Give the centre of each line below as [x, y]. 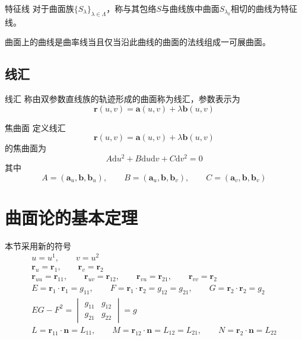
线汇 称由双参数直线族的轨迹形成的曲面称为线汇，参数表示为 [123, 99]
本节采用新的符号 [38, 245]
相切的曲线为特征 [264, 8]
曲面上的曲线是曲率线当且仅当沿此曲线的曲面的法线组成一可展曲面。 [138, 42]
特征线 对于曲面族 [39, 8]
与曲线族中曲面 [190, 8]
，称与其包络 [131, 8]
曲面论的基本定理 [71, 217]
